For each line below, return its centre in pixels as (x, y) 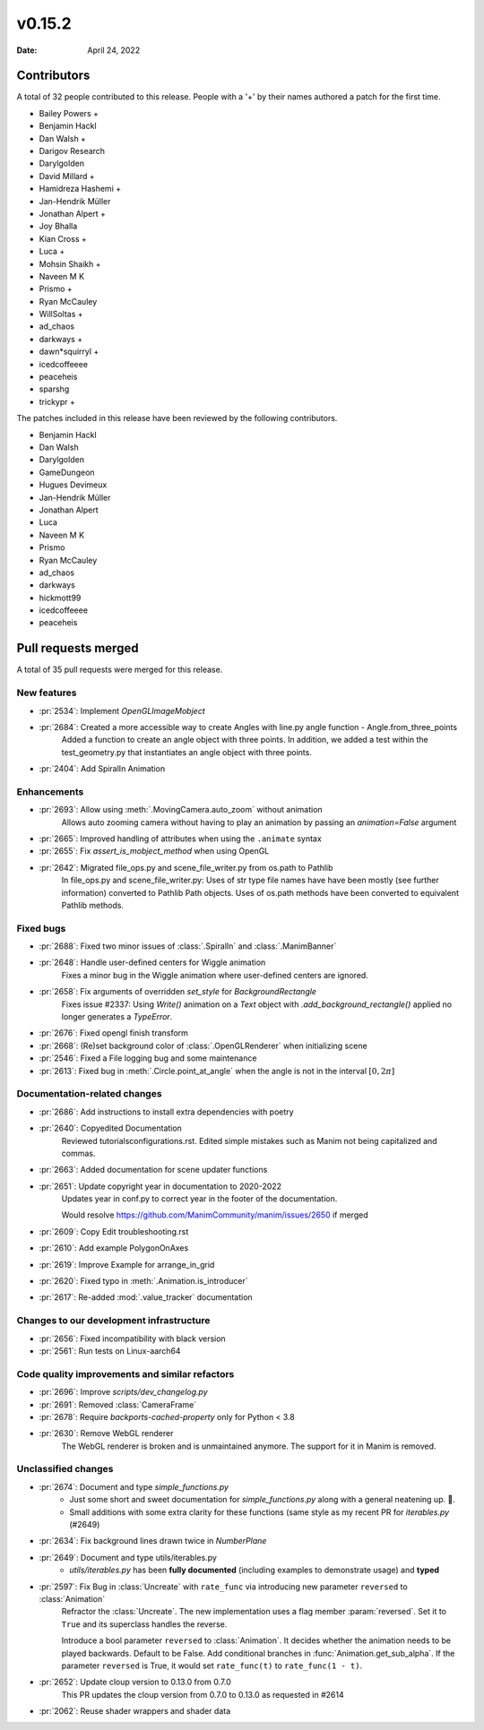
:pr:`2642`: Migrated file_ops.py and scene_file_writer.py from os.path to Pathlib (186, 867)
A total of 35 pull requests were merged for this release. (120, 670)
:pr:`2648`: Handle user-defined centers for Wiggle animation (152, 962)
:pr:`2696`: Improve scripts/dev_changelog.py (123, 1392)
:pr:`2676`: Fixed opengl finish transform (113, 1033)
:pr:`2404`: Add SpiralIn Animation (102, 769)
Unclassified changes (65, 1469)
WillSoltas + (61, 314)
